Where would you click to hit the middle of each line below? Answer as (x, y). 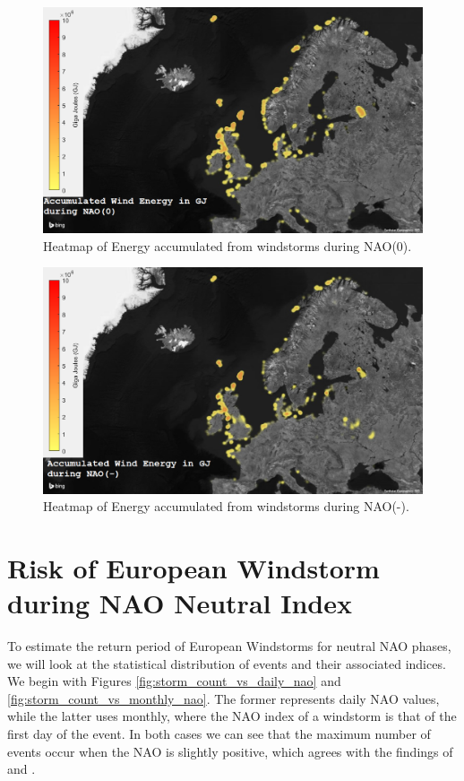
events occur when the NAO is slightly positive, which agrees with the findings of (230, 751)
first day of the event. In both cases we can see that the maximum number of (219, 733)
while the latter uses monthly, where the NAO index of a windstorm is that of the (232, 716)
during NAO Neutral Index (180, 603)
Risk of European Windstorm (193, 567)
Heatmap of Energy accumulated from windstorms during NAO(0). (228, 245)
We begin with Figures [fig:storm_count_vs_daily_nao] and (174, 681)
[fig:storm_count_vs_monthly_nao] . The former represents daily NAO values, (223, 698)
